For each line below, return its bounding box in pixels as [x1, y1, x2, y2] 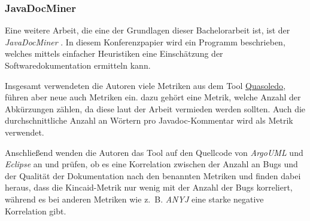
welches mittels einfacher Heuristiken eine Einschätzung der [5, 47, 223, 60]
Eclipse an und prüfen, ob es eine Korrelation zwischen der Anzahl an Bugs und [5, 158, 298, 170]
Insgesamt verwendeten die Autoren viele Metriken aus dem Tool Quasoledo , [5, 79, 286, 91]
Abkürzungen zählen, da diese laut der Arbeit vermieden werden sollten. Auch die [5, 102, 306, 115]
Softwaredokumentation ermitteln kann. [5, 59, 151, 71]
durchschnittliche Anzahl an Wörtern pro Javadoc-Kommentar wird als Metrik [5, 114, 293, 127]
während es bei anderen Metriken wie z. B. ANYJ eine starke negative [5, 192, 264, 205]
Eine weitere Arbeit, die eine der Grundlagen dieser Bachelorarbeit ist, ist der [5, 24, 290, 36]
